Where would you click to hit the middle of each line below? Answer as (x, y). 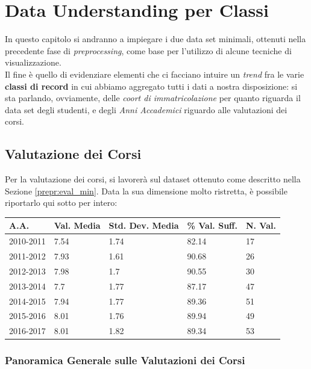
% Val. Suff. (212, 225)
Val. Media (77, 225)
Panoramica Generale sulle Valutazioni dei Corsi (125, 360)
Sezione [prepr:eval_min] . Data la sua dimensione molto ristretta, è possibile (146, 191)
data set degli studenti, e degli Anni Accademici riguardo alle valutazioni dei (146, 109)
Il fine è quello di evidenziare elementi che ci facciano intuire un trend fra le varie (155, 74)
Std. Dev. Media (144, 225)
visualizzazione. (33, 62)
